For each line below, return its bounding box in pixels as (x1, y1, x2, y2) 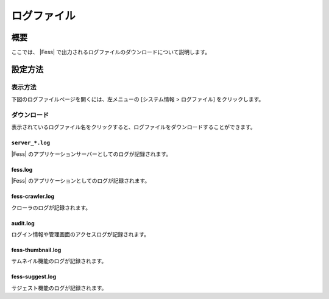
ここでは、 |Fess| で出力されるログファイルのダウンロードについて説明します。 (11, 49, 211, 56)
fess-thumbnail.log (11, 246, 62, 253)
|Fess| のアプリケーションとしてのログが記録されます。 (11, 177, 150, 185)
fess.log (11, 166, 33, 173)
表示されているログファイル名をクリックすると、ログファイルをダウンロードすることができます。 (11, 124, 256, 131)
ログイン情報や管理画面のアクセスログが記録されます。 (11, 230, 149, 237)
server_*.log (11, 139, 51, 146)
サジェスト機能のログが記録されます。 (11, 284, 107, 292)
